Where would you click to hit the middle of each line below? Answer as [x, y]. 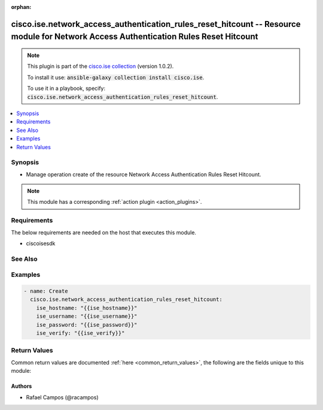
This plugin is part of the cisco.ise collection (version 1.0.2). [100, 67]
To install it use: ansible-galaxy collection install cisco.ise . [116, 77]
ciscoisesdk [41, 243]
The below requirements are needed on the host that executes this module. [104, 232]
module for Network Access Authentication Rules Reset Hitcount [135, 37]
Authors [22, 386]
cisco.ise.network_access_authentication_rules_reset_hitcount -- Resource [156, 24]
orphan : [21, 7]
